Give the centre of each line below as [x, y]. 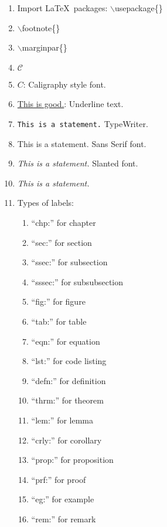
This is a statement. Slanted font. [78, 163]
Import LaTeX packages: [62, 8]
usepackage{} [139, 8]
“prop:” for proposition [72, 460]
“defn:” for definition [69, 380]
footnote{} [41, 27]
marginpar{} [45, 47]
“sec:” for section [62, 242]
